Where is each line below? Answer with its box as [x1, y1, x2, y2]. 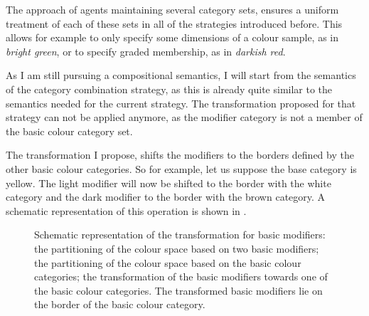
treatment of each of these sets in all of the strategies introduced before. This [6, 16, 343, 31]
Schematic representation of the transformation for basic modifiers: [34, 227, 326, 242]
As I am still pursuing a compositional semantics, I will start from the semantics [6, 68, 356, 83]
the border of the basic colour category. [34, 297, 205, 312]
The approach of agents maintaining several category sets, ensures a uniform [6, 2, 339, 16]
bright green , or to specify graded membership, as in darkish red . [6, 43, 286, 58]
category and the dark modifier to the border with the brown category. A [6, 189, 326, 204]
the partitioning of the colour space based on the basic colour [34, 255, 301, 270]
